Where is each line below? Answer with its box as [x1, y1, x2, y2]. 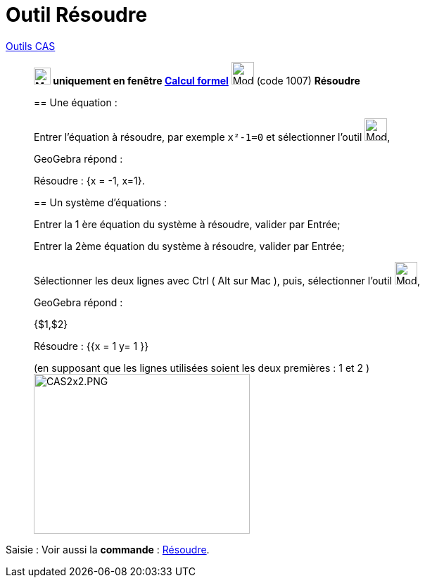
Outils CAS [6, 39, 56, 52]
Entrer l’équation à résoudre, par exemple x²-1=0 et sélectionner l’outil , [34, 130, 391, 143]
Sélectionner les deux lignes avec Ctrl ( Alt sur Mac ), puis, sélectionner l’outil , [34, 274, 420, 287]
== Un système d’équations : [34, 196, 167, 208]
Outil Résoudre [6, 3, 148, 27]
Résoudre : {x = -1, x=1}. [34, 174, 145, 187]
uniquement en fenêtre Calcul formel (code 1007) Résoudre [53, 74, 360, 87]
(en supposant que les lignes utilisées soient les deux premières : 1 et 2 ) [34, 361, 370, 374]
